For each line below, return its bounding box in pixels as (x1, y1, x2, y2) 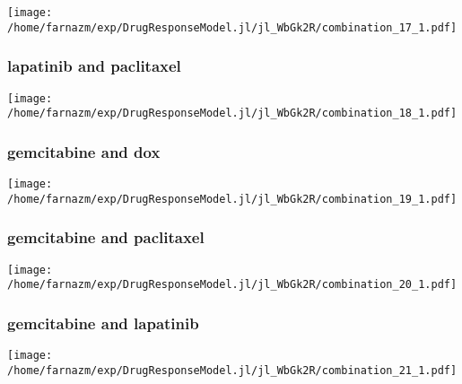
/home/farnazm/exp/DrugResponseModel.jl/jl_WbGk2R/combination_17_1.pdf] (7, 21, 458, 34)
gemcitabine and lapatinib (7, 311, 199, 334)
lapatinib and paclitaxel (7, 55, 181, 77)
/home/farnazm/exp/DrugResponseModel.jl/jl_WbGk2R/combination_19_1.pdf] (7, 192, 458, 205)
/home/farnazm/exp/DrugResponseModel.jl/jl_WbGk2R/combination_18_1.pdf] (7, 107, 458, 120)
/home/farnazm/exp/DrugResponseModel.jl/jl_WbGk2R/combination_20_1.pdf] (7, 278, 458, 292)
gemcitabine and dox (7, 140, 161, 162)
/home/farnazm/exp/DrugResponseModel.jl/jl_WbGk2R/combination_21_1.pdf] (7, 363, 458, 377)
